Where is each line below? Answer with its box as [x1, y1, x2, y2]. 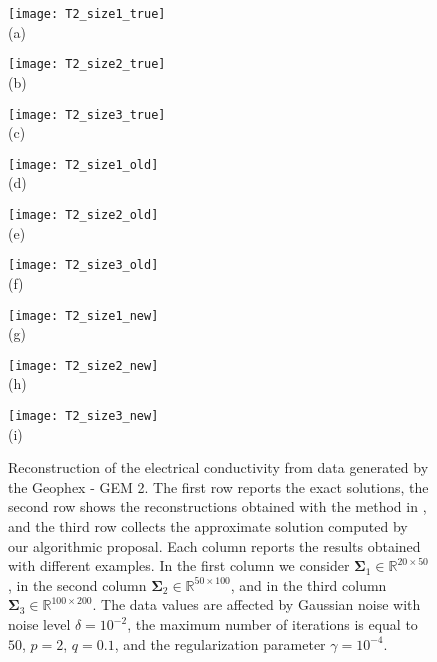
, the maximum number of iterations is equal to [127, 614, 418, 634]
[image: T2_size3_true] [8, 107, 166, 122]
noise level [8, 614, 71, 634]
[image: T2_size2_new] [8, 358, 159, 373]
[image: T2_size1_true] [8, 7, 166, 21]
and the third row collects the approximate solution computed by [8, 516, 408, 537]
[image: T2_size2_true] [8, 57, 166, 72]
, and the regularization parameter [114, 633, 326, 654]
